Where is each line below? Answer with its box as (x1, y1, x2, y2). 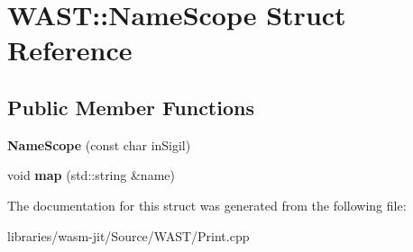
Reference (7, 31, 133, 68)
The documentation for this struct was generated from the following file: (7, 195, 407, 214)
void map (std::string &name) (7, 166, 175, 184)
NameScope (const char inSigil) (7, 135, 191, 154)
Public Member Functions (7, 93, 254, 121)
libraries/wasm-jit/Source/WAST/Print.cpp (7, 226, 250, 245)
